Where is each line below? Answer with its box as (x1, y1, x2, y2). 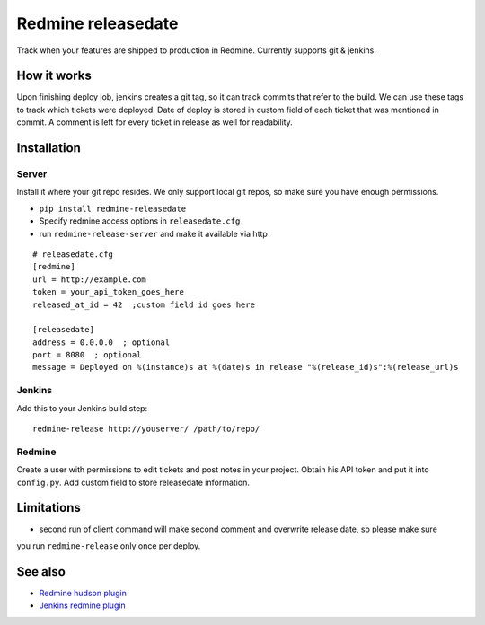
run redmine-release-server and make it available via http (39, 228, 269, 239)
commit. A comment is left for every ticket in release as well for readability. (16, 117, 294, 128)
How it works (16, 68, 92, 84)
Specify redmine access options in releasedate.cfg (39, 216, 241, 226)
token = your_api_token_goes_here (32, 287, 184, 297)
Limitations (16, 500, 81, 515)
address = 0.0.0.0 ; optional (32, 337, 171, 348)
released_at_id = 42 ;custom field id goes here (32, 299, 256, 310)
